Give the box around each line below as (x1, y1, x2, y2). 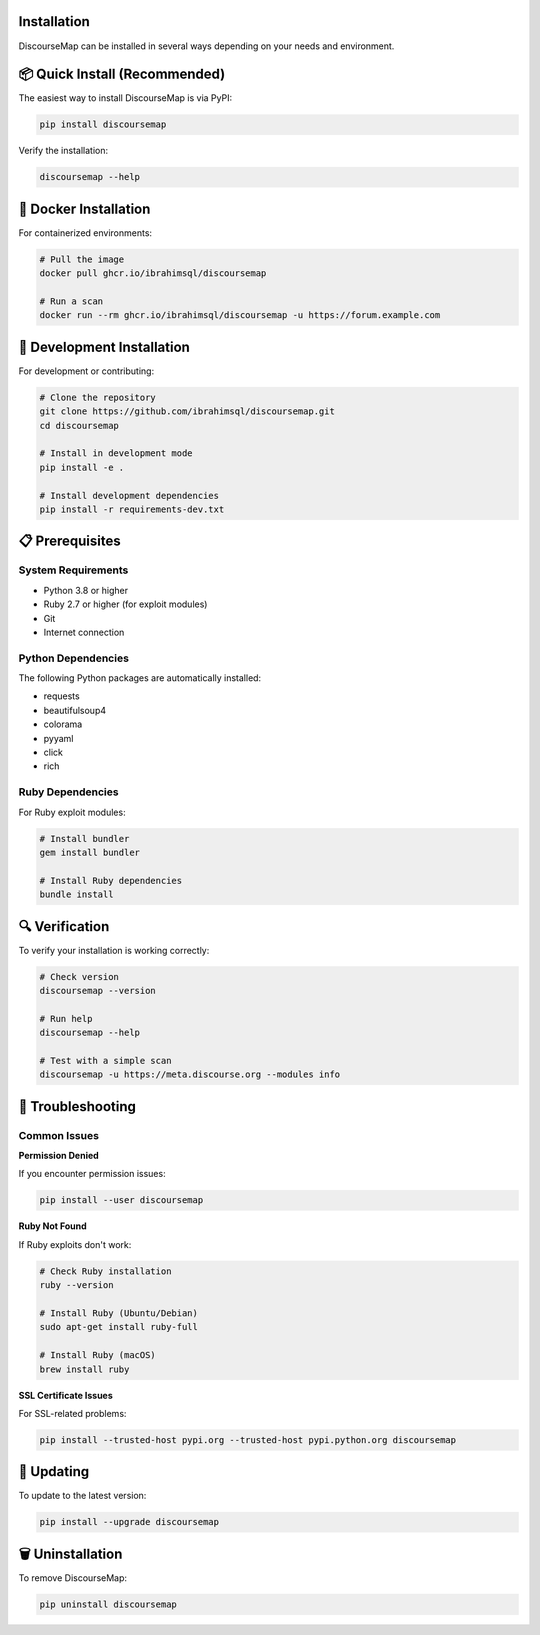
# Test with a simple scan (39, 1055, 172, 1066)
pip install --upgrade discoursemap (39, 1516, 220, 1528)
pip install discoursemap (39, 119, 167, 130)
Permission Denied (18, 1150, 99, 1162)
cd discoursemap (39, 420, 120, 431)
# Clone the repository (39, 391, 157, 403)
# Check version (39, 971, 120, 982)
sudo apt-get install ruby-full (39, 1321, 199, 1333)
